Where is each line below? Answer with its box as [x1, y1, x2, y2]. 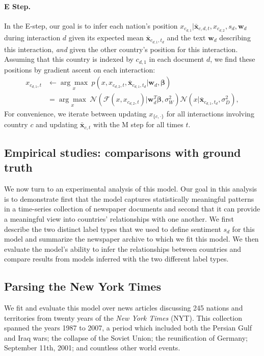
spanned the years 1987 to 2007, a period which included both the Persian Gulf [4, 322, 252, 333]
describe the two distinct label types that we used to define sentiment [4, 223, 221, 234]
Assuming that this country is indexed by [4, 54, 134, 64]
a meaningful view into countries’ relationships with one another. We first [4, 213, 234, 224]
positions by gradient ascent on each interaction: [4, 64, 155, 75]
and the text [167, 32, 206, 42]
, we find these [210, 54, 255, 64]
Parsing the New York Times [4, 278, 161, 294]
